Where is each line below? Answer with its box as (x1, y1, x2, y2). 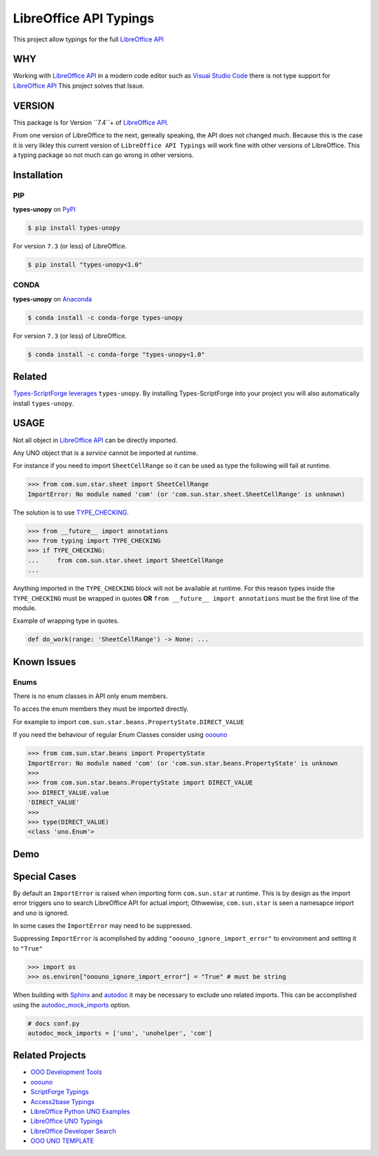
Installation (13, 169, 63, 181)
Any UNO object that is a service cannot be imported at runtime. (13, 449, 199, 457)
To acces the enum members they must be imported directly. (13, 705, 189, 713)
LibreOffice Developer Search (30, 1127, 117, 1135)
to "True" (13, 944, 43, 953)
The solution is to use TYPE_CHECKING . (13, 508, 129, 517)
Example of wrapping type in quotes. (13, 617, 119, 625)
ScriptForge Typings (30, 1087, 89, 1096)
